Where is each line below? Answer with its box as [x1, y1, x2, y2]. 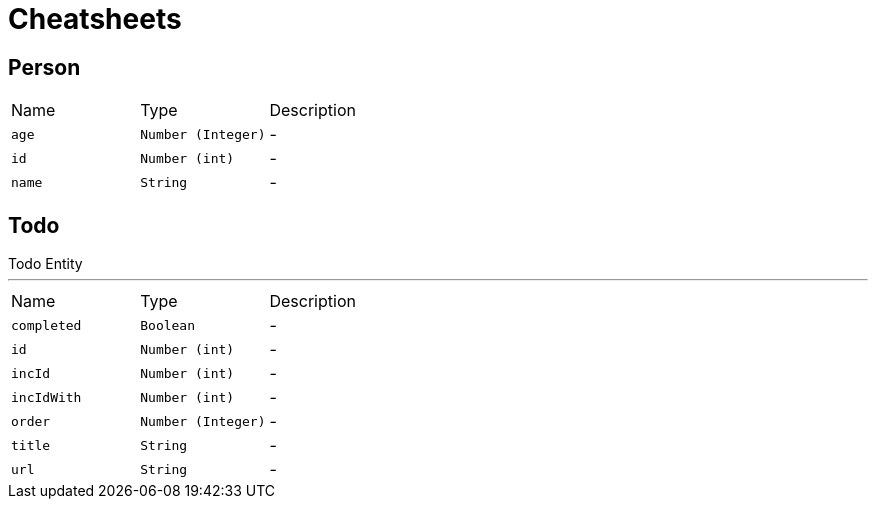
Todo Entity [8, 255, 83, 273]
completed [11, 317, 82, 333]
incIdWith [11, 389, 82, 405]
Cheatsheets [8, 2, 182, 36]
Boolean [140, 317, 196, 333]
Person [8, 54, 81, 80]
